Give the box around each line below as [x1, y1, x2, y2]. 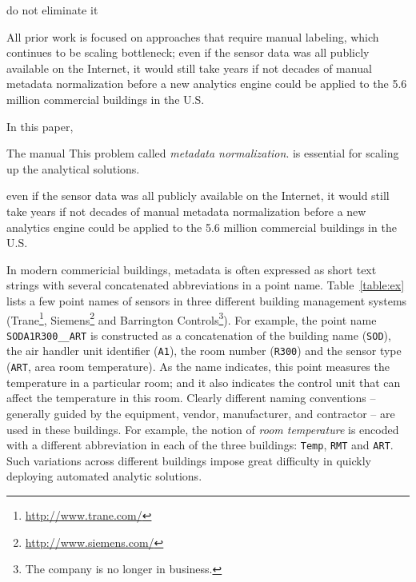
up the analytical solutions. [6, 160, 140, 177]
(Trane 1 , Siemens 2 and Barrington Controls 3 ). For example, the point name [6, 309, 377, 328]
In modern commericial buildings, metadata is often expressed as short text [6, 261, 377, 277]
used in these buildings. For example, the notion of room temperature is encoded [6, 421, 399, 437]
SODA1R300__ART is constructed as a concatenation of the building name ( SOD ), [6, 326, 391, 343]
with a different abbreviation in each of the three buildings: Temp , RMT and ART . [6, 436, 394, 453]
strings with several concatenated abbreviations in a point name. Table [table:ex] [6, 277, 405, 293]
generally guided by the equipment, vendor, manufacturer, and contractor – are [6, 405, 395, 421]
